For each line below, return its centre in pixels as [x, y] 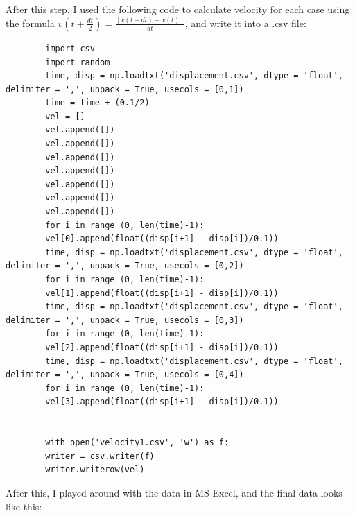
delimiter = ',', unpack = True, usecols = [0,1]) [125, 89]
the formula [30, 23]
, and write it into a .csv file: [245, 23]
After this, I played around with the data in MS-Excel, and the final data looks [174, 492]
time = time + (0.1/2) [97, 103]
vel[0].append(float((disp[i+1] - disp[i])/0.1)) [162, 239]
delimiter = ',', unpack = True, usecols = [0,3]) [125, 320]
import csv [70, 48]
